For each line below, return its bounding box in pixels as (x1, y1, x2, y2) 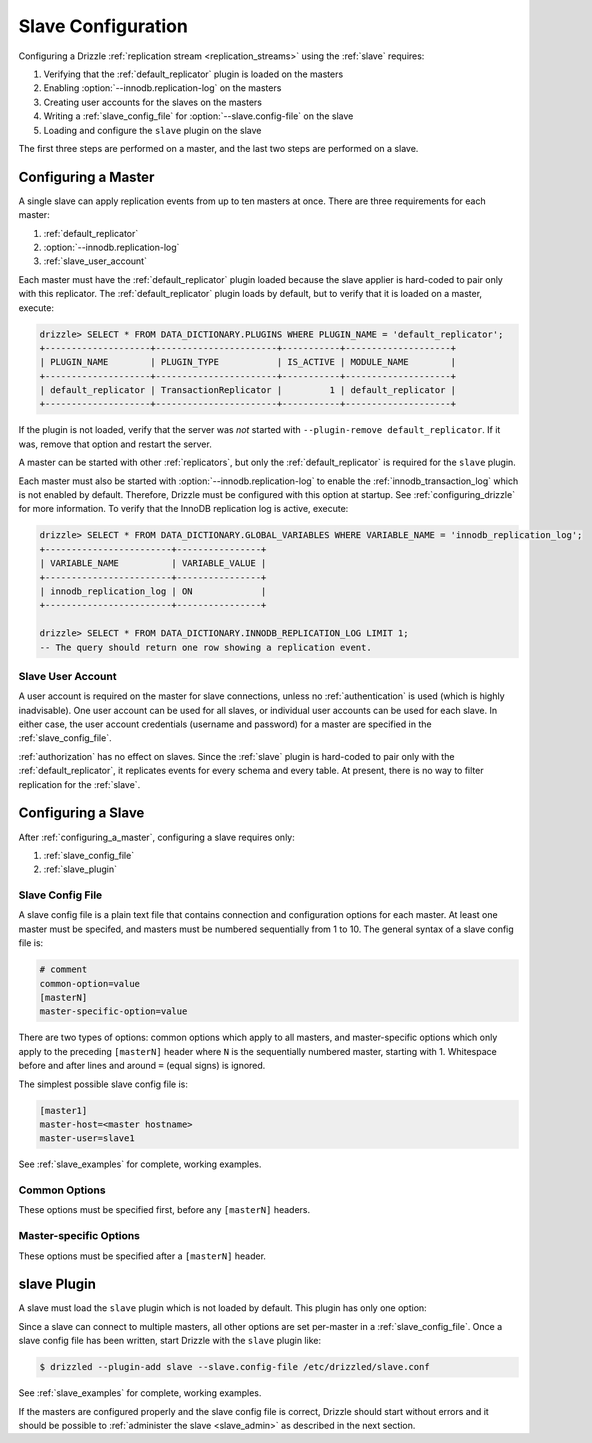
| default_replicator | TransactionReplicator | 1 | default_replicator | (39, 385, 457, 396)
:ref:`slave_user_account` (43, 255, 147, 267)
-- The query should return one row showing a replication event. (39, 641, 372, 653)
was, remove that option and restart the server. (18, 438, 212, 450)
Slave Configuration (18, 15, 189, 37)
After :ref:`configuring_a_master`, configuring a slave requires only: (18, 831, 295, 843)
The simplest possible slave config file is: (18, 1078, 189, 1090)
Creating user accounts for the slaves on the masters (43, 96, 262, 108)
